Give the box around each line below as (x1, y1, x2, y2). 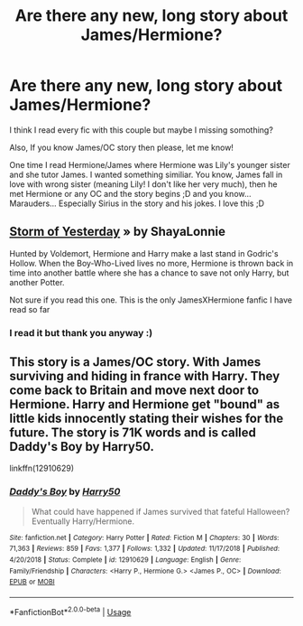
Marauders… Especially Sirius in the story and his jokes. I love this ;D (9, 198, 264, 209)
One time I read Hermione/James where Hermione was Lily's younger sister (9, 159, 290, 170)
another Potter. (9, 276, 65, 287)
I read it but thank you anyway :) (9, 326, 153, 339)
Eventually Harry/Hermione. (31, 516, 135, 527)
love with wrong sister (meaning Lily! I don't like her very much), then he (9, 178, 278, 190)
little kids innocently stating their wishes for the (9, 411, 284, 426)
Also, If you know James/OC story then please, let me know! (9, 142, 234, 153)
